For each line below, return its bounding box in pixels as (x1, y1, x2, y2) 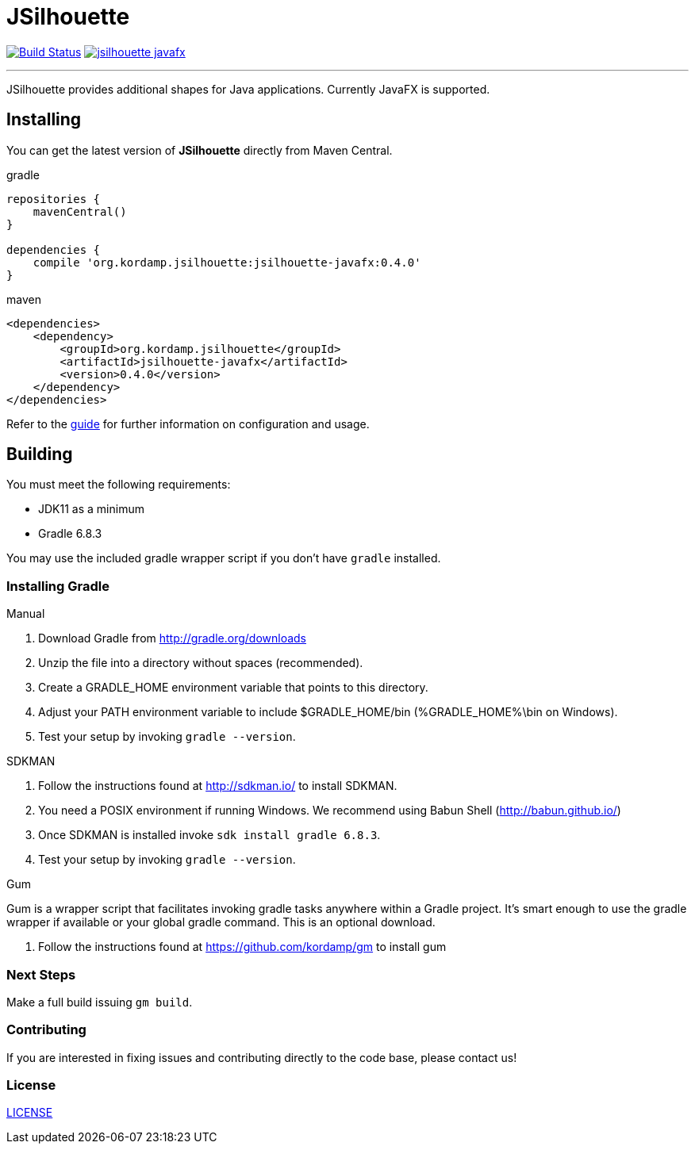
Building (6, 444, 73, 465)
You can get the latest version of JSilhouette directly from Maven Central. (6, 143, 393, 157)
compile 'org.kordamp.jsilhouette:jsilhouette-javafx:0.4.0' (33, 255, 421, 269)
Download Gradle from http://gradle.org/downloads (38, 631, 306, 646)
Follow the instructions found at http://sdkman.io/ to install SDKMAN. (38, 779, 397, 793)
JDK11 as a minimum (38, 502, 144, 516)
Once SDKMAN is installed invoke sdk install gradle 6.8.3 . (38, 828, 381, 842)
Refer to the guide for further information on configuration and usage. (6, 416, 370, 431)
